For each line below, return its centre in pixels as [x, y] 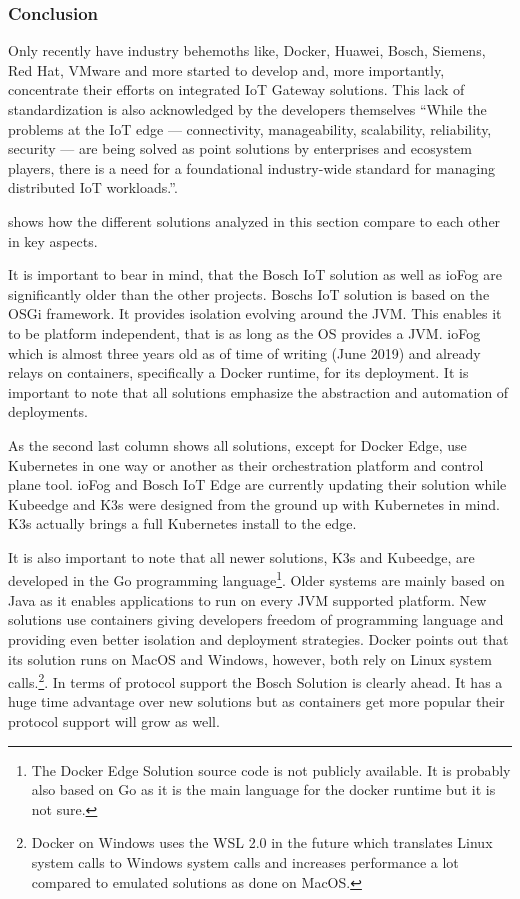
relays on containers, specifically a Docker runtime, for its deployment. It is [238, 372]
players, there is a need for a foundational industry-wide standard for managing [252, 167]
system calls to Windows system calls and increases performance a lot [245, 861]
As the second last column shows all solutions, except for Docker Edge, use [237, 444]
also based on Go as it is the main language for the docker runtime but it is [263, 789]
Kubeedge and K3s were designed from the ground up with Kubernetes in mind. [254, 503]
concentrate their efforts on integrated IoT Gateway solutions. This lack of [236, 89]
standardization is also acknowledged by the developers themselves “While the [247, 109]
